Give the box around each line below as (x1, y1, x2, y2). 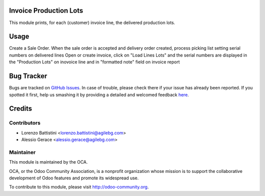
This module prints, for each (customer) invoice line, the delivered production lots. (9, 20, 175, 26)
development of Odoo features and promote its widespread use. (9, 175, 139, 181)
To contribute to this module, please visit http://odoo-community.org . (9, 184, 149, 190)
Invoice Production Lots (9, 6, 83, 15)
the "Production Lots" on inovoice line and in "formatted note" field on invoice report (9, 59, 180, 65)
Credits (9, 105, 32, 113)
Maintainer (9, 149, 36, 156)
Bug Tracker (9, 72, 48, 81)
